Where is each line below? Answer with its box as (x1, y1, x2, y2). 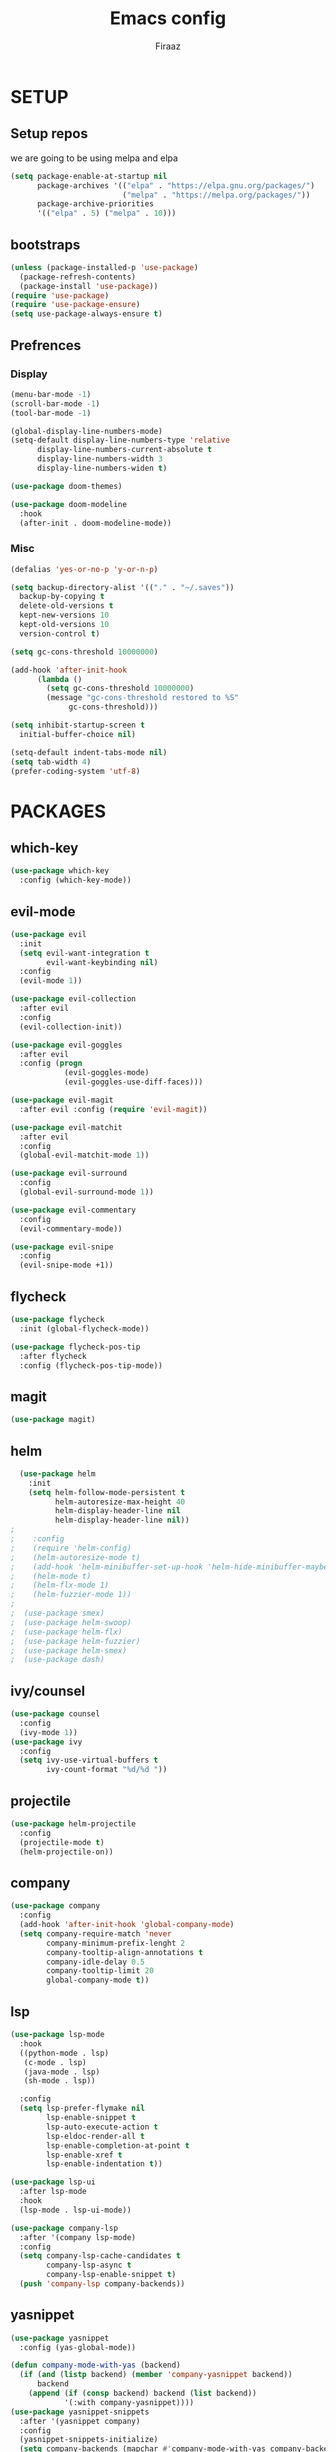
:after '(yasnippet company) (19, 2416, 141, 2426)
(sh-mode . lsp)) (23, 2076, 97, 2086)
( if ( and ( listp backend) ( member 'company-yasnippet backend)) (19, 2370, 293, 2380)
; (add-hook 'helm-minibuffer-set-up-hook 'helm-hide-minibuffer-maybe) (10, 1562, 333, 1572)
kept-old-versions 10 (19, 620, 110, 630)
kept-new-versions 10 (19, 610, 110, 621)
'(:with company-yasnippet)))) (63, 2397, 195, 2407)
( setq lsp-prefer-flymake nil (19, 2103, 145, 2114)
